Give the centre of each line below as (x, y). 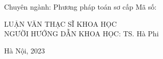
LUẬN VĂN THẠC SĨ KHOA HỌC (61, 23)
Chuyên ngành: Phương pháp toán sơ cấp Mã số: (80, 7)
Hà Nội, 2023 (25, 50)
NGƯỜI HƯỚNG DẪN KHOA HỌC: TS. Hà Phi (81, 34)
